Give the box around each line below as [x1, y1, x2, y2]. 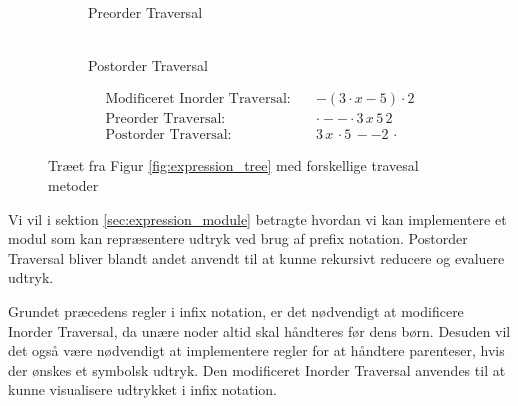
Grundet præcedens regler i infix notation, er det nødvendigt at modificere [8, 301, 464, 322]
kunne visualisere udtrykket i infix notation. [8, 379, 278, 400]
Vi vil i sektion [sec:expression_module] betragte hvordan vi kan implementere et [8, 208, 507, 229]
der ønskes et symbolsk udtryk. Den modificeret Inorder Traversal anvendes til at [8, 359, 506, 380]
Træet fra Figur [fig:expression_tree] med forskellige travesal [48, 155, 419, 176]
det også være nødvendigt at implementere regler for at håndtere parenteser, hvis [8, 340, 505, 361]
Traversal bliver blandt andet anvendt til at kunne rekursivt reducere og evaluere [8, 247, 505, 268]
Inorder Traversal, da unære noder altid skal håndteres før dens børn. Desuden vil [8, 320, 511, 341]
